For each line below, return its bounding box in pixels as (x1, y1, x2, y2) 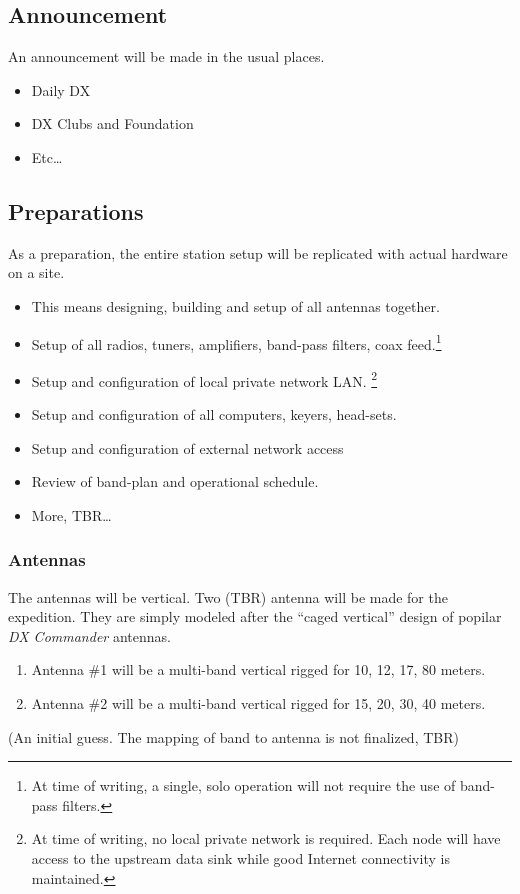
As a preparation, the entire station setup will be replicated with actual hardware (8, 242, 508, 263)
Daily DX (31, 79, 91, 100)
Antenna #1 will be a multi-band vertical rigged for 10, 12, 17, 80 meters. (31, 659, 486, 680)
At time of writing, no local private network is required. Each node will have (31, 828, 501, 849)
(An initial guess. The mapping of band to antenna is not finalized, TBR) (8, 726, 459, 747)
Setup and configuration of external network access (31, 437, 344, 458)
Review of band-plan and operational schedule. (31, 471, 319, 492)
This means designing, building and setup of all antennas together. (31, 295, 440, 316)
